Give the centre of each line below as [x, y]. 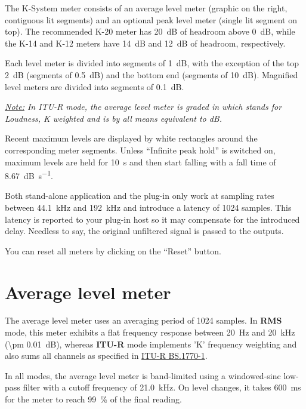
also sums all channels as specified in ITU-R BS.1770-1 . [106, 356]
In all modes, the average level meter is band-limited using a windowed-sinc [143, 375]
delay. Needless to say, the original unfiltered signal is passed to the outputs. [144, 231]
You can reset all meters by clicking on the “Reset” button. [113, 250]
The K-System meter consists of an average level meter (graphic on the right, [146, 8]
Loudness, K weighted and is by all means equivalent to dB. [113, 118]
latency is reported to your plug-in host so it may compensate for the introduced [152, 219]
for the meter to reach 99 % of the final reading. [93, 399]
